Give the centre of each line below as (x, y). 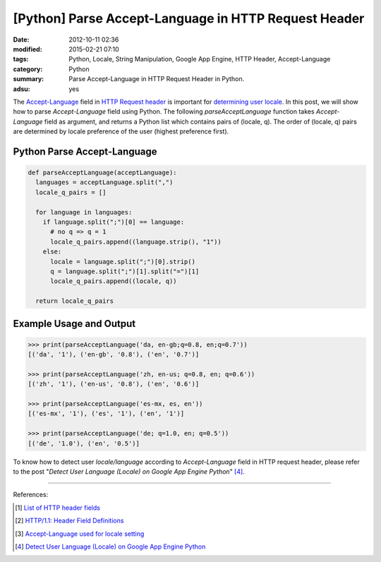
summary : (29, 79)
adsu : (22, 89)
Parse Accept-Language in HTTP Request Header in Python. (157, 79)
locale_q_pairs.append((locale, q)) (114, 281)
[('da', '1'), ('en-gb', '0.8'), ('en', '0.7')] (114, 354)
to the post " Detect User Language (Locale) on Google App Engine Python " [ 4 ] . (129, 472)
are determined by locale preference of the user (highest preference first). (121, 131)
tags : (21, 59)
